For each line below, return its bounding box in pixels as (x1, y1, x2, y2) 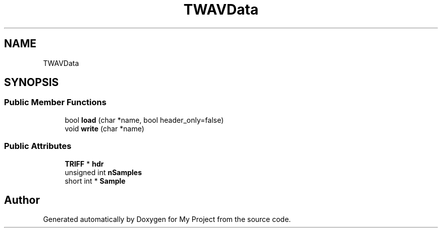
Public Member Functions (4, 97, 106, 108)
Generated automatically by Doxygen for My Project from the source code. (43, 215, 291, 224)
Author (4, 193, 40, 206)
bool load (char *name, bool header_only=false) (65, 115, 224, 124)
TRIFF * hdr (65, 159, 104, 168)
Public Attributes (4, 141, 72, 151)
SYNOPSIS (4, 76, 59, 89)
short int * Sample (65, 176, 126, 185)
